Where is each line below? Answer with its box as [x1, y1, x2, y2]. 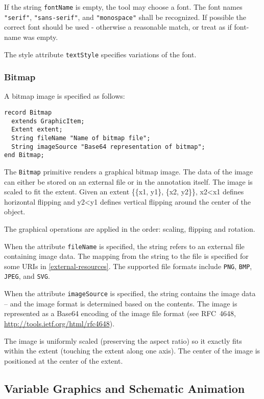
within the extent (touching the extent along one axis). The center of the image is [4, 345, 260, 356]
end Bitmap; [4, 151, 44, 159]
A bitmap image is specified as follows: [4, 91, 125, 101]
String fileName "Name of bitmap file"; [11, 134, 151, 142]
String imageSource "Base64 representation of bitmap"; [11, 143, 205, 150]
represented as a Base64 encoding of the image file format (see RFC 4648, [4, 308, 236, 319]
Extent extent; [11, 126, 63, 134]
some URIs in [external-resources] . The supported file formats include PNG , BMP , [4, 260, 252, 271]
